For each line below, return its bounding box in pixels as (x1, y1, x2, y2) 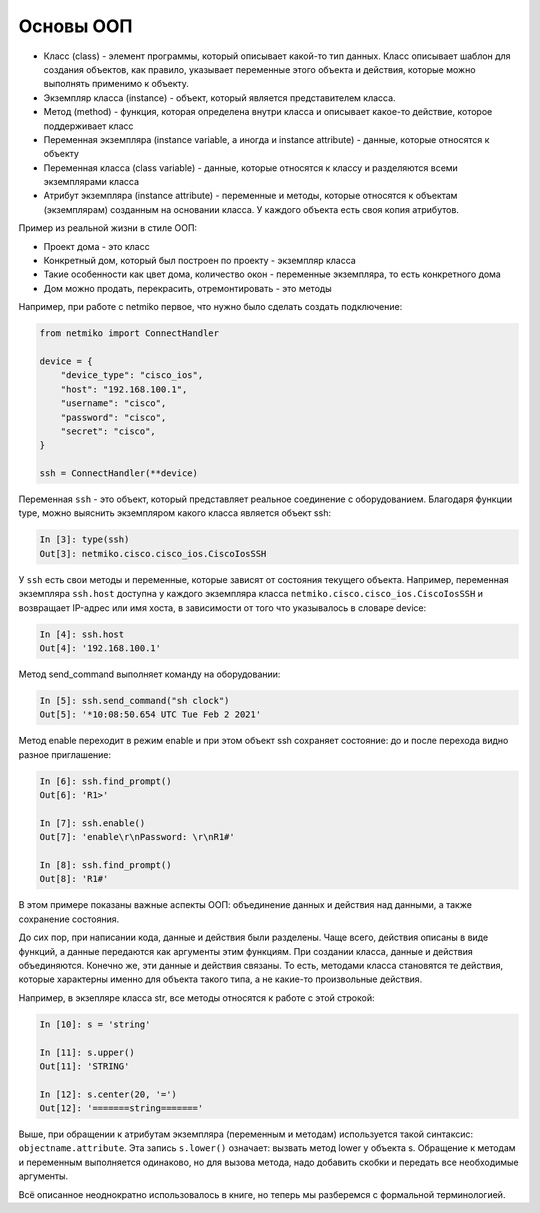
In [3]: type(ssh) (39, 534, 130, 545)
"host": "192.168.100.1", (60, 383, 188, 395)
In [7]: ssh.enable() (39, 817, 146, 829)
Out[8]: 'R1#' (39, 873, 109, 885)
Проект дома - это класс (43, 240, 150, 252)
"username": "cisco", (60, 398, 167, 409)
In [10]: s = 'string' (39, 1018, 151, 1030)
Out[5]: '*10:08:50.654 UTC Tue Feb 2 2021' (39, 709, 262, 720)
